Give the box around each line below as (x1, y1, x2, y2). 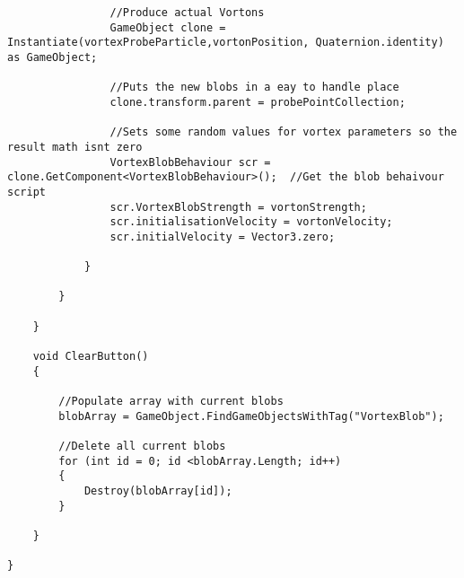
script (7, 185, 46, 198)
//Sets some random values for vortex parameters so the (109, 126, 458, 139)
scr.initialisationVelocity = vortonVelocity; (109, 215, 393, 229)
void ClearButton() (32, 350, 149, 363)
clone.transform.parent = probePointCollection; (109, 95, 406, 109)
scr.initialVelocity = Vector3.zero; (109, 230, 336, 243)
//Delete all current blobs (58, 440, 226, 453)
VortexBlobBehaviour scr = (109, 155, 271, 169)
